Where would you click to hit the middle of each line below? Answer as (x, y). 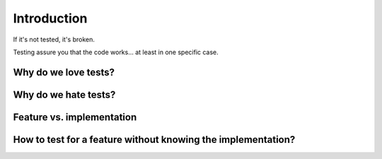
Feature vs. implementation (75, 117)
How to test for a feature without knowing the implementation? (154, 140)
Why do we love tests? (64, 72)
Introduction (50, 18)
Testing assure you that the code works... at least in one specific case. (116, 52)
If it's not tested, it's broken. (54, 39)
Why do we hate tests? (64, 95)
